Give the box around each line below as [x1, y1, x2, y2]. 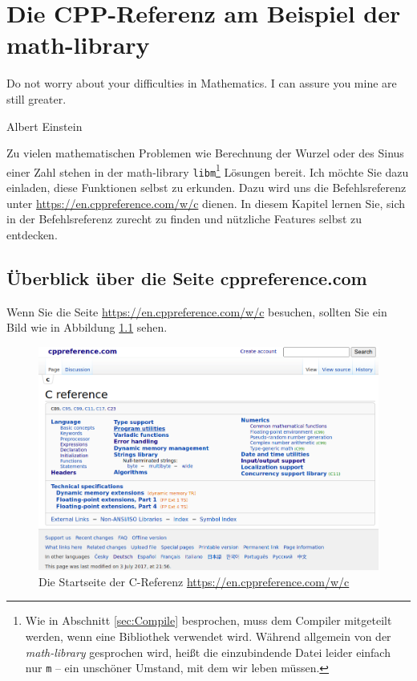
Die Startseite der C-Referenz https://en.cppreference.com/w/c [38, 573, 350, 589]
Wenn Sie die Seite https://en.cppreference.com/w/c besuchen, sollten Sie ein [6, 303, 387, 320]
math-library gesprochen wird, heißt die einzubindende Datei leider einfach [25, 643, 391, 660]
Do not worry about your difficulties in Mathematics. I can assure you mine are [6, 75, 397, 92]
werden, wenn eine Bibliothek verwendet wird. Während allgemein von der [25, 627, 391, 644]
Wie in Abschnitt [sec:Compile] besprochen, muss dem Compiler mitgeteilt [25, 612, 392, 629]
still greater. [6, 90, 67, 107]
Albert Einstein [6, 117, 83, 134]
